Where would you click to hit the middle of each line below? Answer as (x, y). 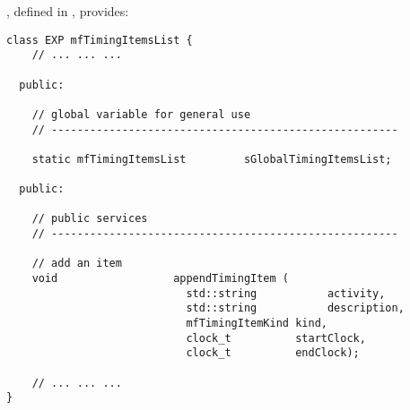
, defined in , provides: (68, 11)
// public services (90, 219)
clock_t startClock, (276, 338)
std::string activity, (286, 293)
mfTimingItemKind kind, (257, 324)
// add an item (77, 264)
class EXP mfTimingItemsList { (100, 40)
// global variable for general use (141, 114)
